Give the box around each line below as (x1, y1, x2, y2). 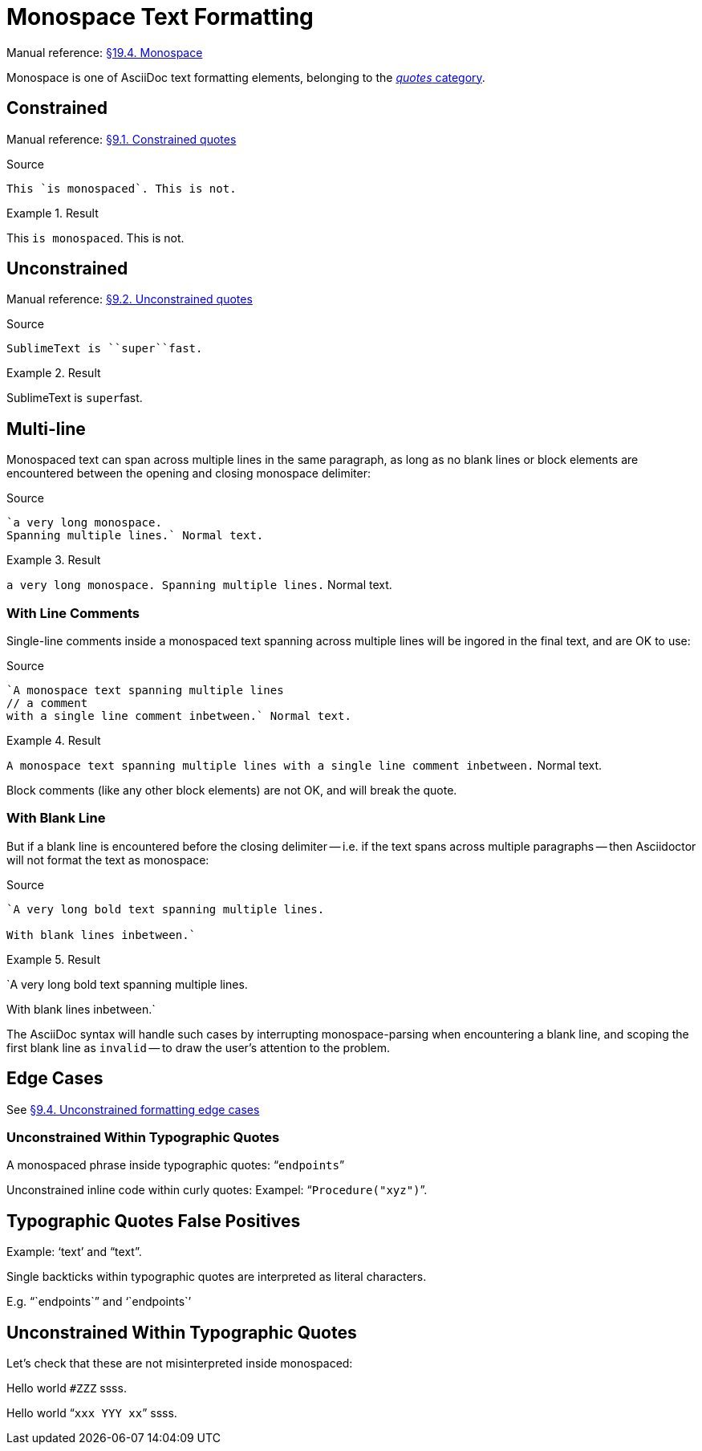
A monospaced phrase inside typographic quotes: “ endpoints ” (6, 1158, 345, 1173)
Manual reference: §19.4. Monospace (6, 45, 203, 59)
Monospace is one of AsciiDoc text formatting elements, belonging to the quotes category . (6, 70, 485, 84)
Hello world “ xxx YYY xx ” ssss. (6, 1406, 177, 1421)
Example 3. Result (6, 553, 101, 567)
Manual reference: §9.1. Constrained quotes (6, 132, 237, 146)
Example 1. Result (6, 205, 99, 220)
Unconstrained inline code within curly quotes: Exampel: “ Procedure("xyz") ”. (6, 1183, 428, 1197)
